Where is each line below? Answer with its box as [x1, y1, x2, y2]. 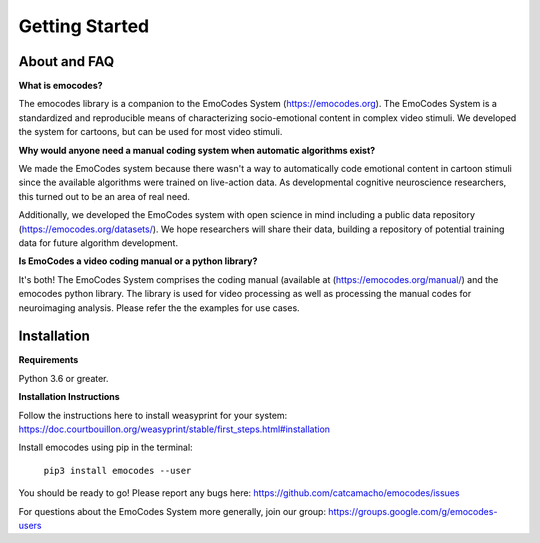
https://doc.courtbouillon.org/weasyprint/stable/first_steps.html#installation [18, 423, 330, 435]
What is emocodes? [18, 80, 104, 92]
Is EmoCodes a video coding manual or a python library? [18, 255, 258, 267]
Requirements [18, 354, 79, 366]
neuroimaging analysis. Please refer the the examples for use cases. [18, 301, 300, 314]
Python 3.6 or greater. [18, 372, 109, 384]
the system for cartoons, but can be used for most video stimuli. [18, 126, 283, 138]
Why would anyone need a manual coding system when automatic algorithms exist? [18, 144, 376, 156]
